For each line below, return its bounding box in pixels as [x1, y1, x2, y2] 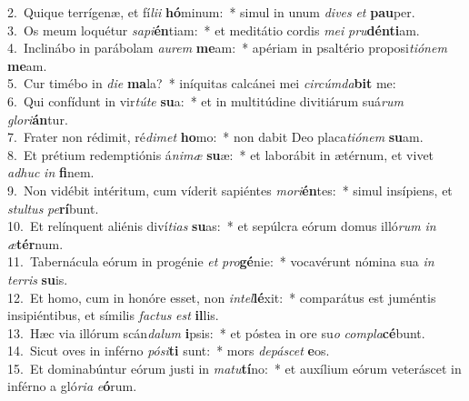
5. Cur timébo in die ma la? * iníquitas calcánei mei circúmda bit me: [7, 74, 396, 93]
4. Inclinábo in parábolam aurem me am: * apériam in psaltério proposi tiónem [7, 38, 447, 57]
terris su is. [7, 269, 68, 288]
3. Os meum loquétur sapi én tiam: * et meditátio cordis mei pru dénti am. [7, 20, 420, 39]
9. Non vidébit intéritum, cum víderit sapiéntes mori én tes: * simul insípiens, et [7, 180, 453, 199]
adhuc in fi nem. [7, 163, 95, 182]
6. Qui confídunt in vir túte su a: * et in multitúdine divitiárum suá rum [7, 91, 404, 110]
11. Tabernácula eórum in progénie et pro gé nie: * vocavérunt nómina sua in [7, 252, 434, 271]
